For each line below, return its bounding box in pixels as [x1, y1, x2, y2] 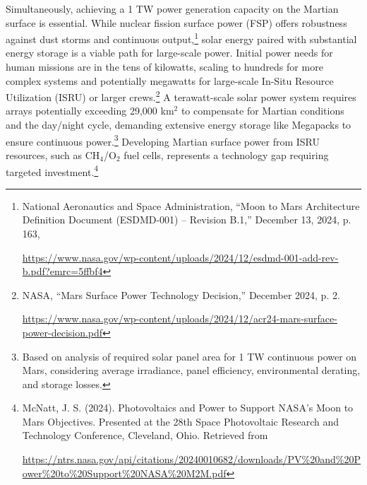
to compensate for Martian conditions [181, 103, 344, 118]
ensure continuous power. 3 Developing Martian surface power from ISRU [6, 132, 320, 148]
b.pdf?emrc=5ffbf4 [22, 264, 103, 279]
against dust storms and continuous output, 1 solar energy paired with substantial [6, 30, 357, 46]
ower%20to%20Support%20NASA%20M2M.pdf [22, 465, 227, 480]
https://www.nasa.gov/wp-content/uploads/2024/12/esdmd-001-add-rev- [22, 250, 339, 264]
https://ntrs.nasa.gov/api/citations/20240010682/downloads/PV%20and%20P [22, 452, 361, 467]
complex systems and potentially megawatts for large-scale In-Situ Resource [6, 73, 334, 88]
